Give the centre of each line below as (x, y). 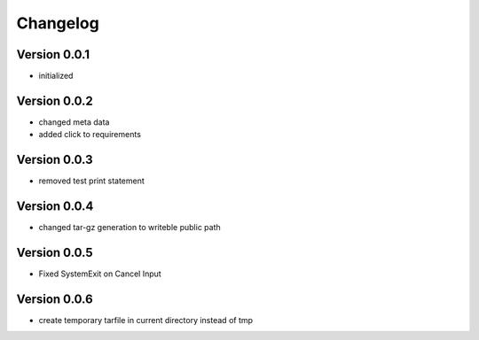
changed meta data (74, 122)
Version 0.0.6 (55, 299)
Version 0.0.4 (55, 207)
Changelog (58, 23)
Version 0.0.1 (53, 54)
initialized (56, 76)
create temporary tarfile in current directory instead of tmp (145, 320)
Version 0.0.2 (55, 100)
